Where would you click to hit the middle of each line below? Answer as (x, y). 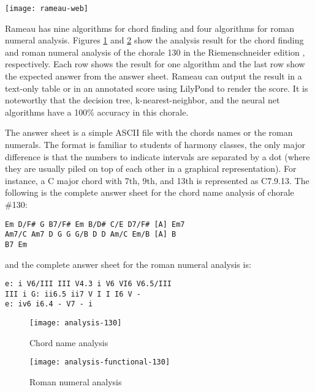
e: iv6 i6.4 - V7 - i (49, 304)
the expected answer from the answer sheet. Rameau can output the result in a (154, 76)
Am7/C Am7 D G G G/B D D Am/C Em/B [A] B (91, 235)
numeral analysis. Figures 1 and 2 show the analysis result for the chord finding (154, 40)
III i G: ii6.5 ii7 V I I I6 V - (73, 294)
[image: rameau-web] (47, 9)
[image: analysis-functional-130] (100, 362)
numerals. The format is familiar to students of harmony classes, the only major (155, 144)
